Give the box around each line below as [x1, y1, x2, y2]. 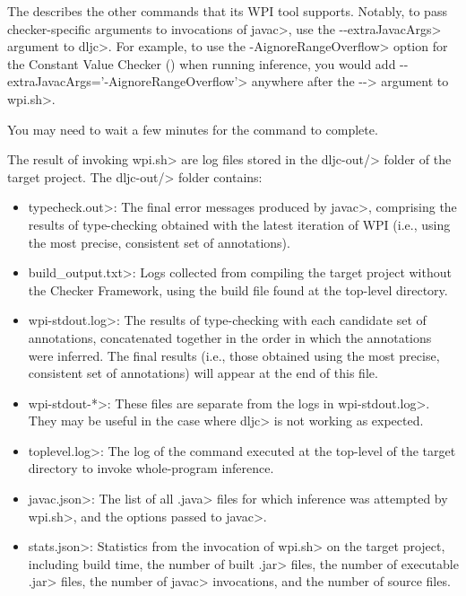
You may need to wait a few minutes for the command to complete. [7, 119, 378, 138]
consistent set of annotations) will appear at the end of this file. [28, 364, 378, 382]
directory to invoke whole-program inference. [28, 459, 274, 478]
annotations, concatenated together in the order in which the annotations [28, 328, 432, 346]
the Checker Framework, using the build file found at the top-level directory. [28, 280, 448, 299]
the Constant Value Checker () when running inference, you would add [7, 54, 396, 73]
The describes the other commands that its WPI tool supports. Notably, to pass [7, 2, 447, 20]
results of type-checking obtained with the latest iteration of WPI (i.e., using [28, 215, 451, 233]
